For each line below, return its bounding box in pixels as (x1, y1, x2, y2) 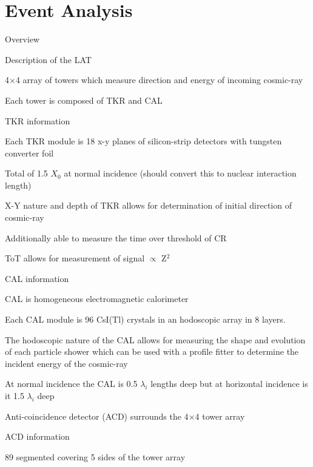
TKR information (5, 114, 70, 127)
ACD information (5, 430, 70, 443)
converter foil (5, 146, 54, 159)
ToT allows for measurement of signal (5, 252, 145, 264)
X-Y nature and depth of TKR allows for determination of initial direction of (5, 199, 292, 212)
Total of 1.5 (5, 167, 48, 180)
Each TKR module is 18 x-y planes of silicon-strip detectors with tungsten (5, 135, 282, 147)
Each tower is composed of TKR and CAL (5, 93, 163, 106)
